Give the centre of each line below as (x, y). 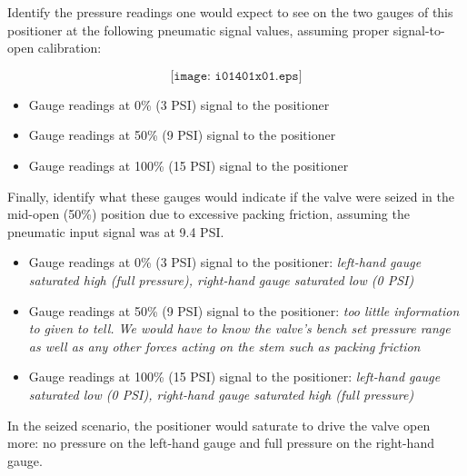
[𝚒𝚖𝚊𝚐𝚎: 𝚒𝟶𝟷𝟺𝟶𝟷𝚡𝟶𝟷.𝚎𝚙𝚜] (236, 76)
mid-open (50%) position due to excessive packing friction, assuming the (209, 214)
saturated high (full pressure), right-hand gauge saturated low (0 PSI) (221, 279)
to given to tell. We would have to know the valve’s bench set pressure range (239, 328)
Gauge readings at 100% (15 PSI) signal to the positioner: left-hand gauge (234, 377)
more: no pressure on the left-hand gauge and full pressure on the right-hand (221, 443)
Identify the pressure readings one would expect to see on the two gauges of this (230, 12)
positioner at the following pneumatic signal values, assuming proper (199, 30)
